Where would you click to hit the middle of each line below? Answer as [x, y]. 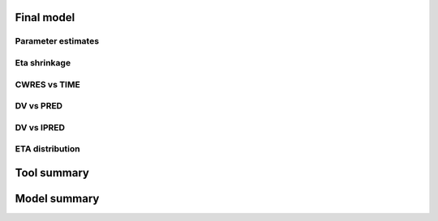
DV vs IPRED [40, 127]
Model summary [57, 198]
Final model [45, 17]
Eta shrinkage [43, 62]
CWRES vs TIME [47, 84]
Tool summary [52, 173]
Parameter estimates [57, 41]
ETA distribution [47, 149]
